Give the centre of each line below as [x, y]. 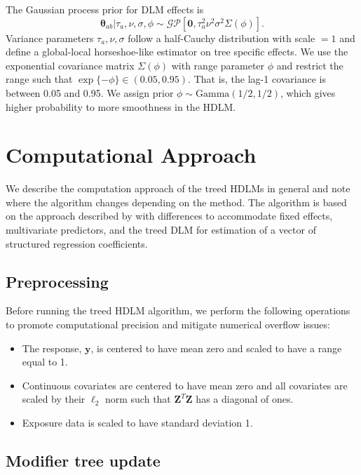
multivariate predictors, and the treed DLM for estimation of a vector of [161, 230]
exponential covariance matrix [70, 65]
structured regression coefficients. [77, 243]
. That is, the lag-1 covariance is [257, 79]
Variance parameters [50, 38]
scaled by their [54, 399]
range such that [39, 79]
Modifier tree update [83, 460]
